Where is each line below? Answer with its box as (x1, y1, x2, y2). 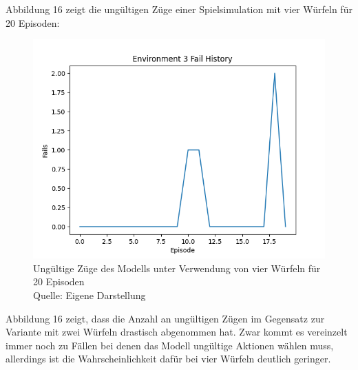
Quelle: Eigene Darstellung (33, 287, 146, 302)
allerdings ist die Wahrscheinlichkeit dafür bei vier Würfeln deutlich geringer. (6, 351, 331, 366)
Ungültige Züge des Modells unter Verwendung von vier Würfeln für (33, 260, 321, 275)
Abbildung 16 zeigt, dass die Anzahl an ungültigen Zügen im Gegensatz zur (6, 311, 325, 325)
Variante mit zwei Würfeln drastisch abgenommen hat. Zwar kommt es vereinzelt (6, 325, 348, 339)
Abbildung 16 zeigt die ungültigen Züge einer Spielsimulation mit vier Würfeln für (6, 2, 352, 16)
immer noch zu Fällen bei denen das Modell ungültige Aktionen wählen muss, (6, 338, 334, 352)
